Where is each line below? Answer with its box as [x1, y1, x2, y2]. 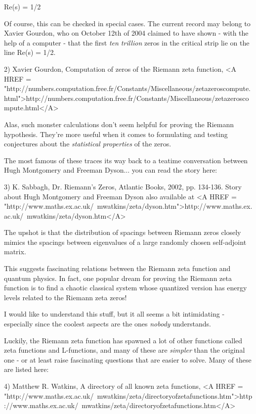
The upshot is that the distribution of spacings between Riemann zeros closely [4, 227, 241, 237]
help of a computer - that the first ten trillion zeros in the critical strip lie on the [4, 37, 250, 47]
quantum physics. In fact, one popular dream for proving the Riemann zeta [4, 273, 232, 283]
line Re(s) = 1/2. [4, 47, 56, 57]
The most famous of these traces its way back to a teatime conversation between [4, 155, 248, 165]
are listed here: [4, 364, 49, 374]
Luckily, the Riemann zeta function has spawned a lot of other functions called [4, 335, 243, 345]
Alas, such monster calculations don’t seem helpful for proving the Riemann [4, 119, 234, 129]
